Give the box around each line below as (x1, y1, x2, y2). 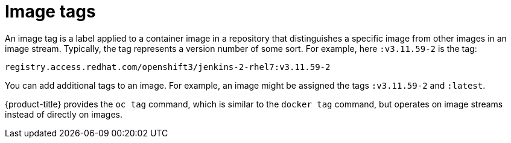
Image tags (5, 1, 96, 22)
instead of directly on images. (5, 109, 122, 119)
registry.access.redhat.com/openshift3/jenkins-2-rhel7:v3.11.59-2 (5, 62, 331, 72)
